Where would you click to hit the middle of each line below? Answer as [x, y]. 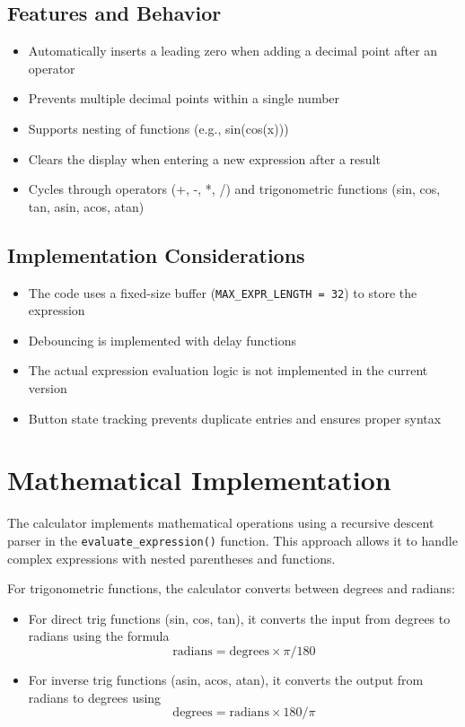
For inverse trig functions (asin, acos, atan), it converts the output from [226, 679]
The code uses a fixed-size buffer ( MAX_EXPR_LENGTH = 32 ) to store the [223, 292]
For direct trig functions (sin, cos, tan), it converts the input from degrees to [239, 618]
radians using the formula [99, 636]
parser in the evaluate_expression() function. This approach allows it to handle [232, 540]
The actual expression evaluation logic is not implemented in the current [228, 370]
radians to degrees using [95, 697]
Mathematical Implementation [199, 480]
